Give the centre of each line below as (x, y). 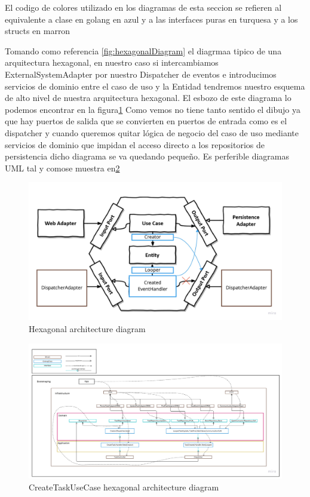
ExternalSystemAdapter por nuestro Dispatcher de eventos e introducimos (141, 74)
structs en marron (38, 31)
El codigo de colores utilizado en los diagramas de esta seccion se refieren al (143, 7)
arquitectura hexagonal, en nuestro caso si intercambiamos (112, 62)
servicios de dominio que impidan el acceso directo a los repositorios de (135, 144)
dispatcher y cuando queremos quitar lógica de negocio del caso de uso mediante (152, 132)
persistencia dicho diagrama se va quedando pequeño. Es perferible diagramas (147, 156)
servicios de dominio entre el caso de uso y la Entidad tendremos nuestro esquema (155, 86)
